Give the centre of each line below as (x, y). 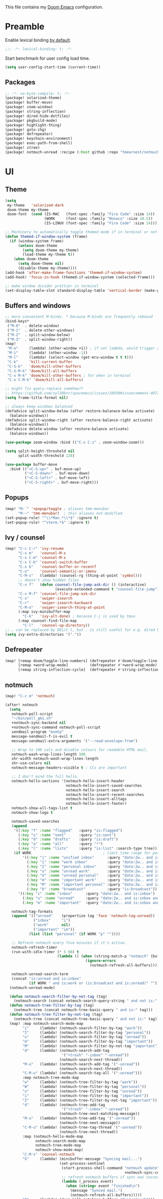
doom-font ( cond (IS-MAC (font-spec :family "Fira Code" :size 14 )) (81, 214)
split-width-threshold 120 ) (46, 456)
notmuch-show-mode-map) (59, 1150)
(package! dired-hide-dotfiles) (38, 116)
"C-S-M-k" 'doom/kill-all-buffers (42, 371)
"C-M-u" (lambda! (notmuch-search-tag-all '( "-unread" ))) (82, 1073)
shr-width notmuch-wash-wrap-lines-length (55, 759)
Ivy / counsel (25, 537)
